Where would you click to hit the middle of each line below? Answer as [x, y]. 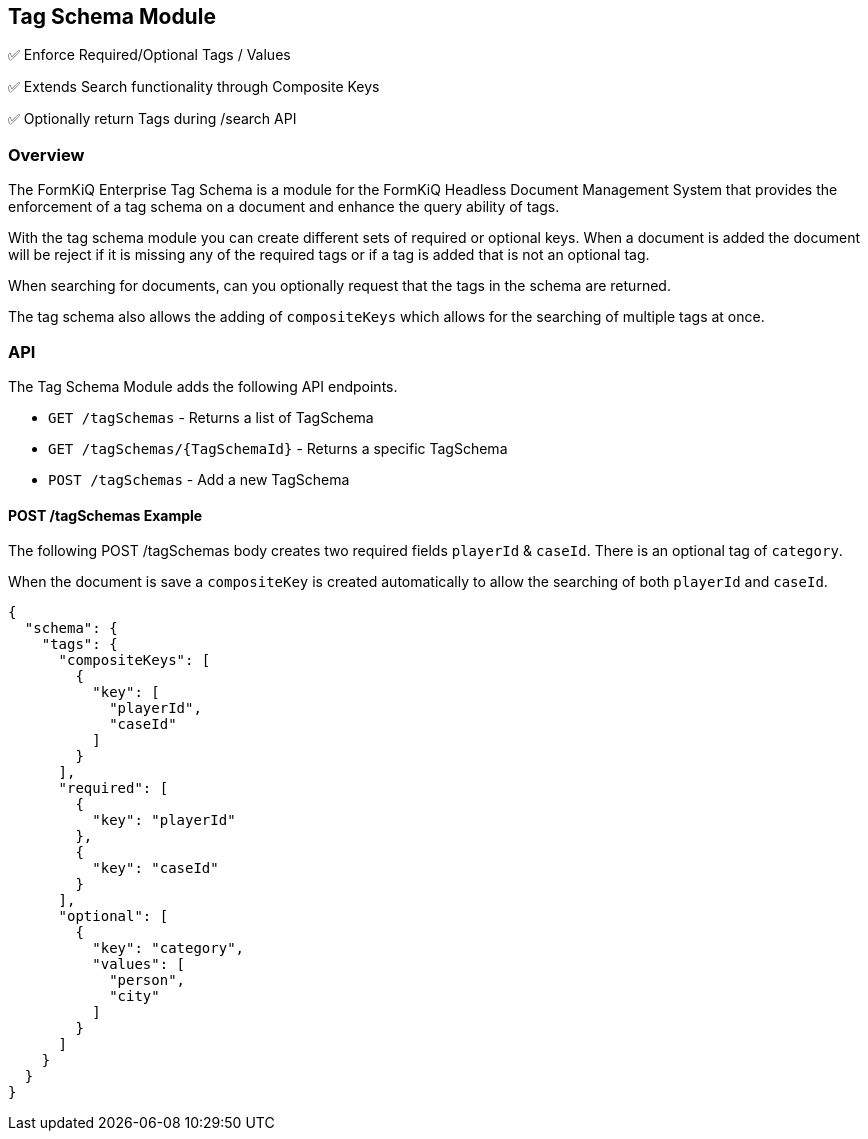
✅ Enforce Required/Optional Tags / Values [149, 55]
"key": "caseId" [155, 868]
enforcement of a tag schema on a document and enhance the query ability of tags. [284, 207]
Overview [46, 154]
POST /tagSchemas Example [105, 515]
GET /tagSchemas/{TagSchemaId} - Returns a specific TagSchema [278, 448]
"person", [147, 980]
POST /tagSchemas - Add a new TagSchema [199, 479]
